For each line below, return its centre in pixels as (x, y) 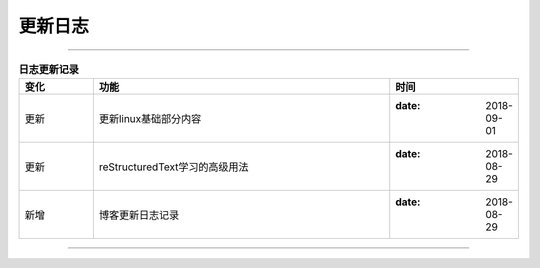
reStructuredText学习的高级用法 (173, 167)
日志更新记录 (49, 69)
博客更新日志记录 (139, 215)
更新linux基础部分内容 (150, 118)
